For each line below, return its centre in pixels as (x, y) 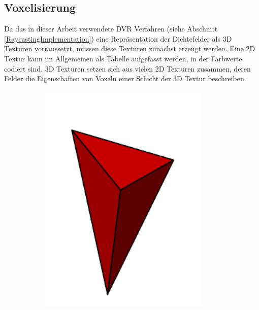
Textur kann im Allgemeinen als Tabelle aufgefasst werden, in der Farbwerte (123, 58)
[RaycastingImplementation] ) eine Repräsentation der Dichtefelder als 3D (118, 38)
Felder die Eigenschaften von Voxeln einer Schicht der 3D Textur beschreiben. (125, 78)
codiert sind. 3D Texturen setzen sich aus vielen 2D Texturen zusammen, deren (127, 68)
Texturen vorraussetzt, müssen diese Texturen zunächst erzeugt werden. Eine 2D (130, 48)
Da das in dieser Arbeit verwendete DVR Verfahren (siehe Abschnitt (111, 29)
